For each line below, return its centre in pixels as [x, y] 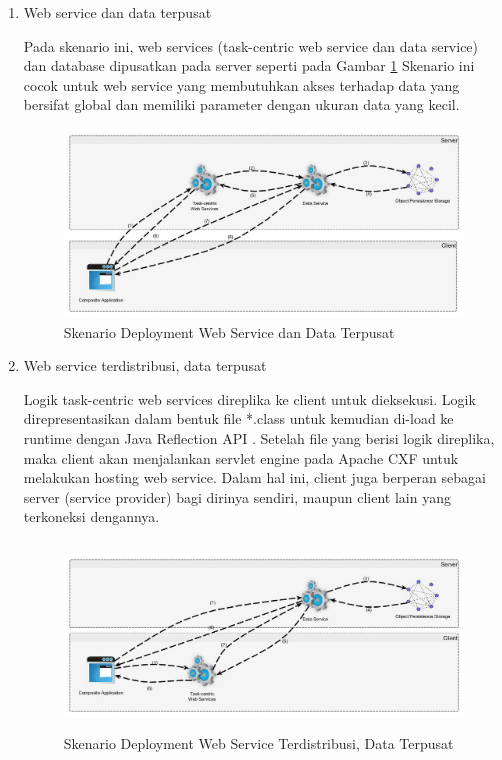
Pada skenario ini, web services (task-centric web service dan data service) [251, 45]
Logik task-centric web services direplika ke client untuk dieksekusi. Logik [249, 398]
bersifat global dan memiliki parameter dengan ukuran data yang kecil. [241, 104]
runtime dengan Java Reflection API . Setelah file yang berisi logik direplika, [259, 437]
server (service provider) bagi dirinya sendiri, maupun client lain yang [237, 496]
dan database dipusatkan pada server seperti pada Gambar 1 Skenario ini [249, 65]
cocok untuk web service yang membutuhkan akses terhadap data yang [241, 84]
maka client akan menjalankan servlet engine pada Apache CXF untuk [241, 457]
